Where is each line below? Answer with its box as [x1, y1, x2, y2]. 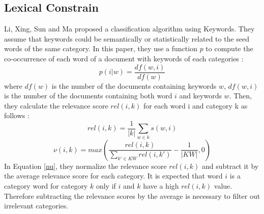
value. [214, 181, 232, 191]
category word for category [4, 181, 88, 191]
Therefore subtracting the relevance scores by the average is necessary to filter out [4, 190, 260, 201]
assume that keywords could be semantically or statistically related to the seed [4, 33, 250, 44]
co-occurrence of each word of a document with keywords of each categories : [4, 53, 244, 63]
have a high [143, 181, 179, 191]
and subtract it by [201, 160, 259, 171]
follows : [4, 110, 30, 121]
